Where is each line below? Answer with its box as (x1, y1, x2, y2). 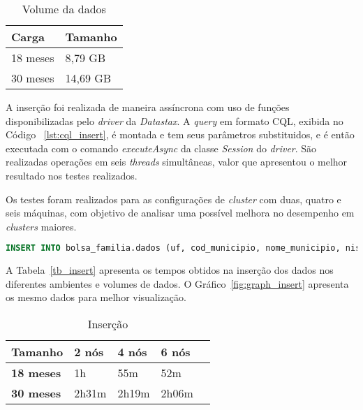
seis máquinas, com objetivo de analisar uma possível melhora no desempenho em (6, 205, 355, 220)
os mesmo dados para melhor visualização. (6, 290, 186, 305)
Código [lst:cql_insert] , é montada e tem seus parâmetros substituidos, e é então (6, 127, 355, 142)
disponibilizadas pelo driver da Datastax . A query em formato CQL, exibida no (6, 113, 343, 128)
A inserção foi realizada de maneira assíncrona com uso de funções (6, 100, 290, 114)
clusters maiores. (6, 219, 77, 233)
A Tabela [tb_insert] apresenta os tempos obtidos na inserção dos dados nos (6, 263, 334, 277)
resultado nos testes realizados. (6, 168, 138, 182)
